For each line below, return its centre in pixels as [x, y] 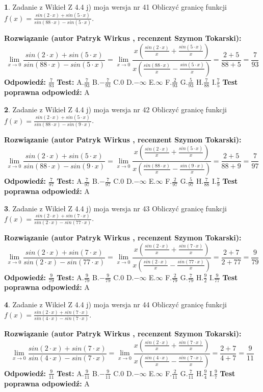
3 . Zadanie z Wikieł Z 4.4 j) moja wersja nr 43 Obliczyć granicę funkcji [115, 208]
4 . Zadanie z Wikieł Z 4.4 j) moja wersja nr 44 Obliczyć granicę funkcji [115, 304]
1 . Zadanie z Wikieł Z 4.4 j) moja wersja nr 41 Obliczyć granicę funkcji [115, 7]
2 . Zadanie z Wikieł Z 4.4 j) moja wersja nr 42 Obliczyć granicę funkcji [115, 109]
